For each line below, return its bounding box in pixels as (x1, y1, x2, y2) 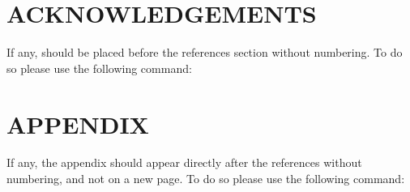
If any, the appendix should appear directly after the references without (6, 154, 362, 171)
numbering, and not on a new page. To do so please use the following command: (6, 170, 405, 187)
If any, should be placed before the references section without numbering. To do (6, 44, 403, 61)
